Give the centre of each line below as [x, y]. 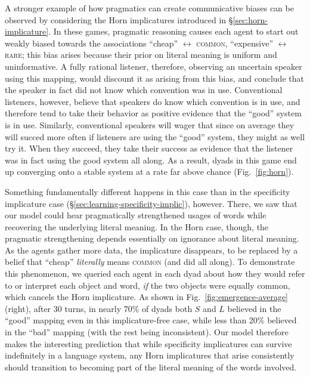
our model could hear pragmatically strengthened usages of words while [136, 215]
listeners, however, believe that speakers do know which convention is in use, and [153, 101]
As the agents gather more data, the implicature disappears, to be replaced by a [151, 250]
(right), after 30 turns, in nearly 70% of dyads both [99, 308]
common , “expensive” [235, 43]
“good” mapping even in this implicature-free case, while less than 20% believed [151, 320]
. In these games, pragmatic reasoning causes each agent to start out [173, 31]
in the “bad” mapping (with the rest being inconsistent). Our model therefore [147, 332]
